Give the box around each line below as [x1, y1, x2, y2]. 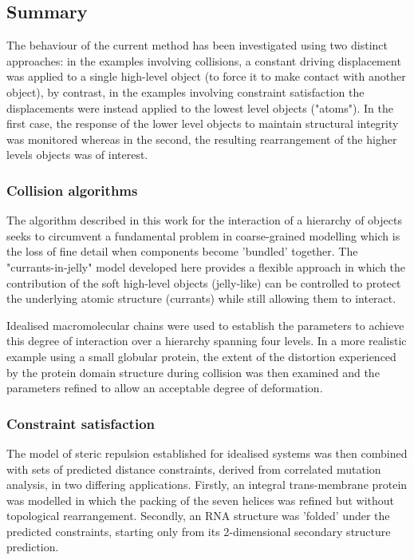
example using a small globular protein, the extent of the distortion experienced [6, 348, 396, 364]
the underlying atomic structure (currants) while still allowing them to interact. [6, 290, 396, 307]
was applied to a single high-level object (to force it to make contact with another [6, 68, 406, 85]
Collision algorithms [6, 180, 138, 200]
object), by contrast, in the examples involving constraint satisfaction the [6, 83, 365, 100]
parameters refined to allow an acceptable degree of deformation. [6, 379, 323, 396]
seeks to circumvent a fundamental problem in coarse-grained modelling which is [6, 227, 400, 244]
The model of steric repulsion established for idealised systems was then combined [6, 444, 408, 461]
